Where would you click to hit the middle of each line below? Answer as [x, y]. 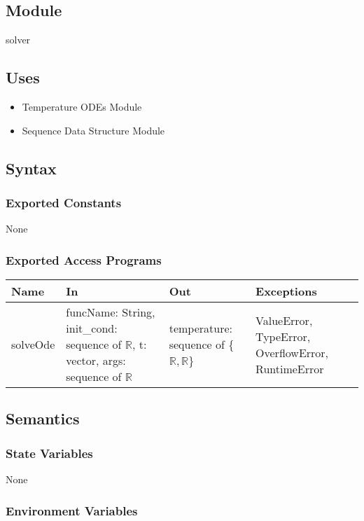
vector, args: [96, 360]
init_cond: [92, 328]
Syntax [31, 168]
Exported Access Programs [84, 259]
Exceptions [286, 291]
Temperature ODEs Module [82, 106]
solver [18, 40]
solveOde [33, 344]
